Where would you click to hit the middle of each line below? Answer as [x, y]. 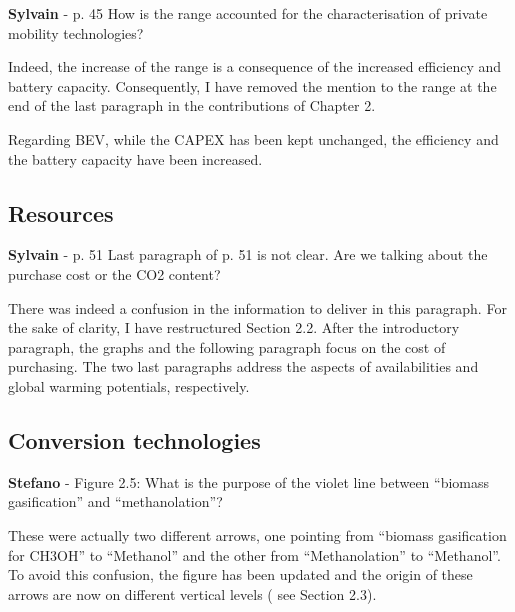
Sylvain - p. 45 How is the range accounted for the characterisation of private [248, 13]
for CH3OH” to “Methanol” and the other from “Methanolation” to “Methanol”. [254, 554]
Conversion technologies [134, 439]
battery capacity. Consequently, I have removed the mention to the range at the [252, 85]
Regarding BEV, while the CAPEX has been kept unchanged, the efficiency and [253, 138]
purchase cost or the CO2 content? [114, 273]
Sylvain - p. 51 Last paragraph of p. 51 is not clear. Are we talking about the [248, 254]
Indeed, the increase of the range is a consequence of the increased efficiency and [255, 66]
